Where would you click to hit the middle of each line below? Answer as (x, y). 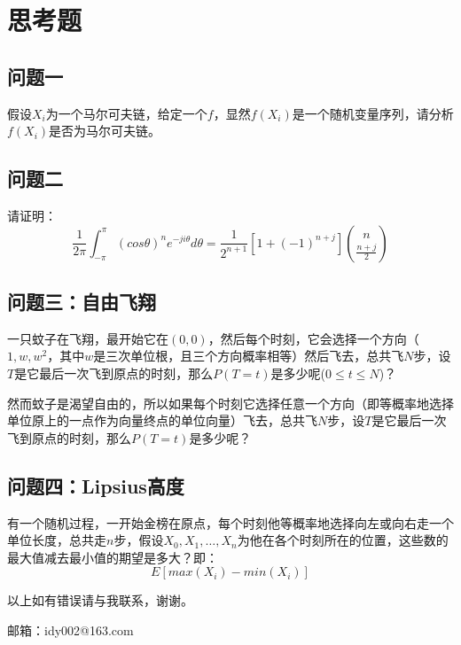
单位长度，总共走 (57, 540)
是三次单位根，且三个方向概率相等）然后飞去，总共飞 (249, 356)
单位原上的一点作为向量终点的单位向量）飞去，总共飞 (162, 420)
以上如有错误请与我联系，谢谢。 (100, 600)
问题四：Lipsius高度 (96, 485)
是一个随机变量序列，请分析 (373, 113)
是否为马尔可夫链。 (105, 131)
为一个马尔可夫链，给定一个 (126, 113)
